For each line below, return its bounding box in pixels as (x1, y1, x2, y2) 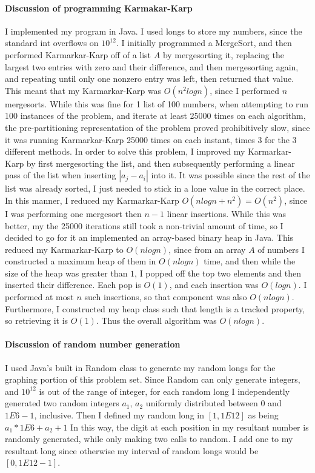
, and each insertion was (169, 278, 259, 291)
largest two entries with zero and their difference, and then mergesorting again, (5, 60, 299, 73)
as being (248, 409, 279, 421)
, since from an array (168, 243, 246, 255)
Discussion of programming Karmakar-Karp (5, 1, 193, 14)
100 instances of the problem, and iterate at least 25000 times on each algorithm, (5, 109, 306, 122)
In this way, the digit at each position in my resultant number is (70, 420, 309, 433)
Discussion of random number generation (5, 338, 181, 351)
